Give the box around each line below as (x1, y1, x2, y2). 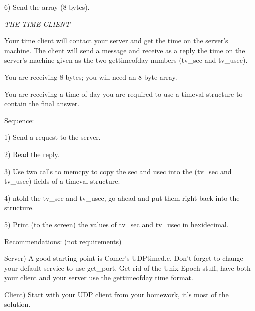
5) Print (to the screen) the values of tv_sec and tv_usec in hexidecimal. (4, 219, 229, 229)
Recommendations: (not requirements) (4, 236, 122, 246)
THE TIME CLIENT (4, 18, 70, 29)
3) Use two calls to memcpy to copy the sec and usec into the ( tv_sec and (4, 166, 232, 176)
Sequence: (4, 115, 34, 125)
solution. (4, 299, 31, 309)
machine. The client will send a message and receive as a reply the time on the (4, 45, 245, 55)
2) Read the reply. (4, 148, 60, 159)
